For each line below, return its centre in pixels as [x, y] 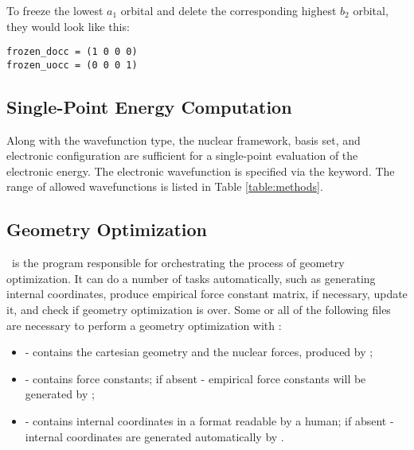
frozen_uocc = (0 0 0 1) [72, 65]
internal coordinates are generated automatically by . [154, 436]
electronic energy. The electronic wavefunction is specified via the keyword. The [201, 171]
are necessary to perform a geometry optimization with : [144, 325]
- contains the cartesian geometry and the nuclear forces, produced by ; [199, 352]
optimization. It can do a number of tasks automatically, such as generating [191, 278]
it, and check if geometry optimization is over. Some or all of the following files [199, 310]
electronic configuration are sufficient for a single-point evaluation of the [182, 155]
